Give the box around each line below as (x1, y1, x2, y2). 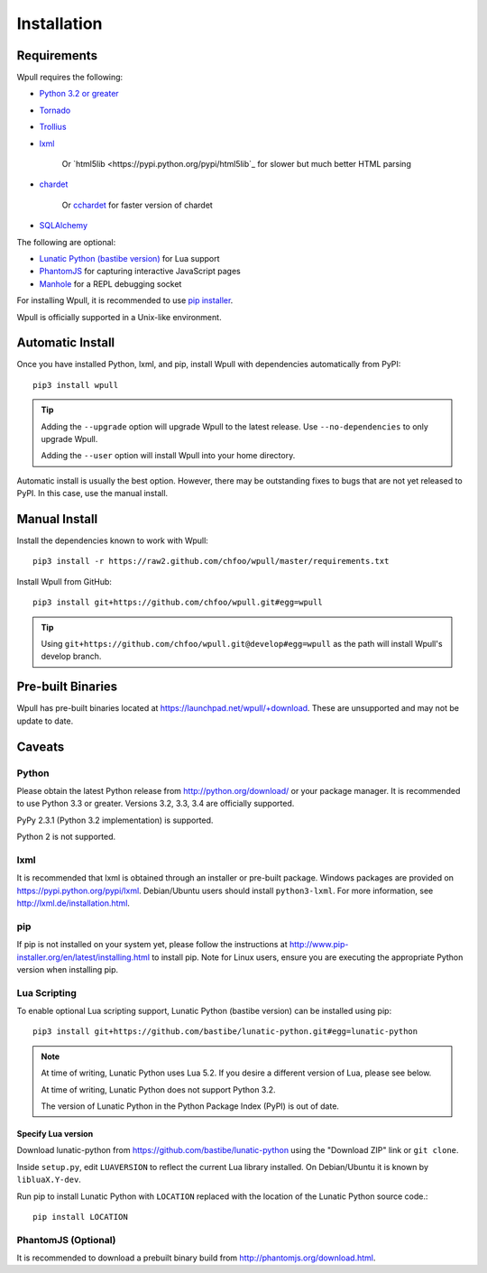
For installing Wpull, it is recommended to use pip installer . (16, 295, 234, 306)
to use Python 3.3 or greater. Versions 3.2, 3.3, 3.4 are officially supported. (16, 798, 295, 809)
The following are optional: (16, 236, 116, 247)
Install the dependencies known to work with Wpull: (16, 535, 209, 546)
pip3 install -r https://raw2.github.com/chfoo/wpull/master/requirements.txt (32, 556, 390, 567)
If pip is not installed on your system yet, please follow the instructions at (16, 939, 288, 950)
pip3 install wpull (32, 380, 119, 390)
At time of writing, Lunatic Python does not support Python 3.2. (41, 1084, 276, 1095)
